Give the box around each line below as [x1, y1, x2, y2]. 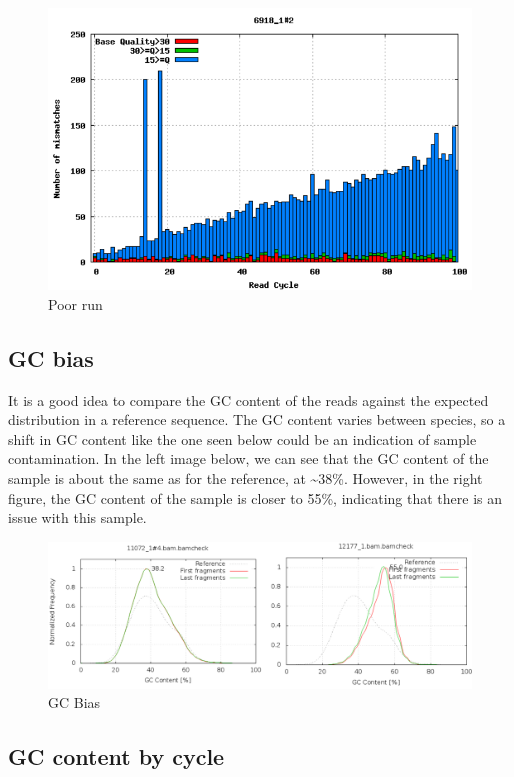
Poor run [48, 293, 103, 314]
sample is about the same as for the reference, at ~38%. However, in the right [8, 468, 483, 489]
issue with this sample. [8, 507, 147, 528]
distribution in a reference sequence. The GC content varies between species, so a [8, 409, 506, 430]
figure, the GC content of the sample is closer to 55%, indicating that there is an [8, 487, 502, 508]
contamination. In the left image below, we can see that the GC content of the [8, 448, 489, 469]
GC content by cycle [8, 741, 225, 772]
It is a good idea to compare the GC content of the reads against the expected [8, 389, 489, 410]
